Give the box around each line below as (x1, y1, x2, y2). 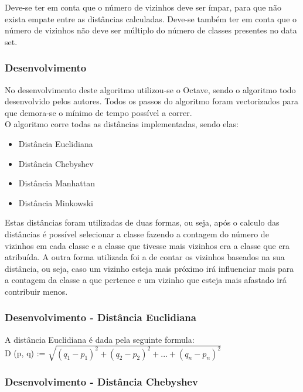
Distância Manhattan (18, 177, 95, 189)
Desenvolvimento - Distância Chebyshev (5, 374, 198, 388)
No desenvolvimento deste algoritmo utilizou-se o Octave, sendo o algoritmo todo (5, 83, 296, 96)
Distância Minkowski (18, 196, 93, 209)
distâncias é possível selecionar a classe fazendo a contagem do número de (5, 227, 269, 240)
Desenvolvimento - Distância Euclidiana (5, 310, 196, 325)
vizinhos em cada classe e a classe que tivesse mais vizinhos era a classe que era (5, 239, 290, 251)
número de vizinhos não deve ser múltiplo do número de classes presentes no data (5, 24, 297, 36)
